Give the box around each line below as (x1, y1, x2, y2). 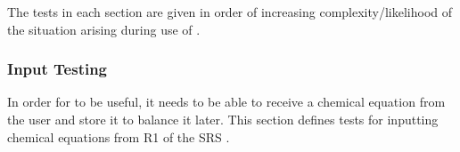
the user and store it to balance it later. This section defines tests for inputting (7, 110, 439, 128)
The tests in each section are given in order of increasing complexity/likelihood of (7, 3, 452, 20)
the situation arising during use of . (7, 20, 201, 38)
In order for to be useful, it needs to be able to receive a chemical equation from (7, 92, 446, 111)
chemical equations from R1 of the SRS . (7, 127, 230, 146)
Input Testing (7, 58, 108, 80)
